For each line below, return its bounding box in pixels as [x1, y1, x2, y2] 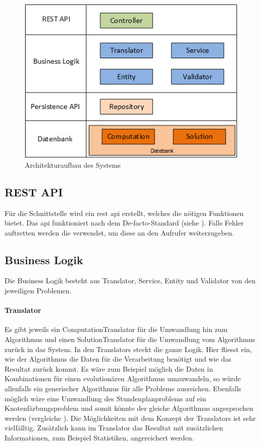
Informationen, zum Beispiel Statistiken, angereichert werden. [5, 432, 194, 442]
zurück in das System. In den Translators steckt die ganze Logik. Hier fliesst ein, [5, 344, 252, 354]
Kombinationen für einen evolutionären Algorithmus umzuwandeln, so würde [5, 373, 241, 384]
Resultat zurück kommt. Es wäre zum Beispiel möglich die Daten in [5, 363, 213, 374]
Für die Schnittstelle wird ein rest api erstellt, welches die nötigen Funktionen [5, 207, 244, 218]
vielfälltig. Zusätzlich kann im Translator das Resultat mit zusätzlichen [5, 422, 223, 433]
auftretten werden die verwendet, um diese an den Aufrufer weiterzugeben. [5, 227, 234, 238]
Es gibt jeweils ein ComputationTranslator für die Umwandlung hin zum [5, 324, 228, 334]
